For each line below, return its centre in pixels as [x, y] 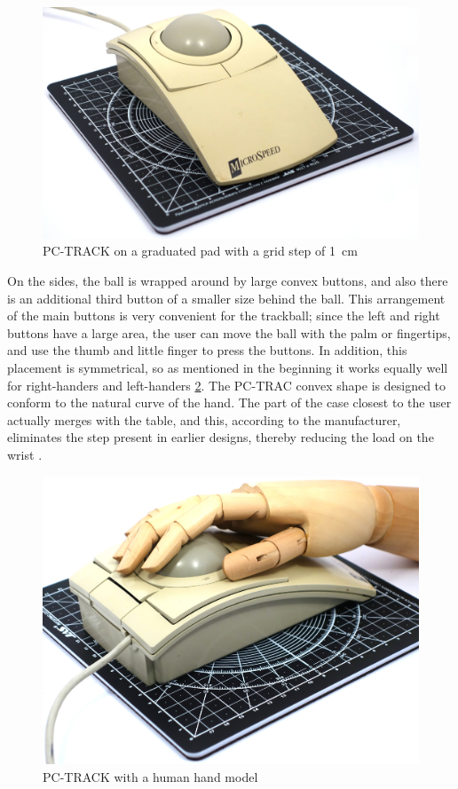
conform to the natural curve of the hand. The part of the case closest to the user [229, 402]
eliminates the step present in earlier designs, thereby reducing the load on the [221, 437]
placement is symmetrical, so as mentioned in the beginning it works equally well [228, 368]
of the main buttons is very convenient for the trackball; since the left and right [224, 316]
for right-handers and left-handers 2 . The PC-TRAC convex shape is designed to [227, 385]
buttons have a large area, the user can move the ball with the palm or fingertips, [229, 332]
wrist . [25, 454]
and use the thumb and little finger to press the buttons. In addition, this [207, 350]
